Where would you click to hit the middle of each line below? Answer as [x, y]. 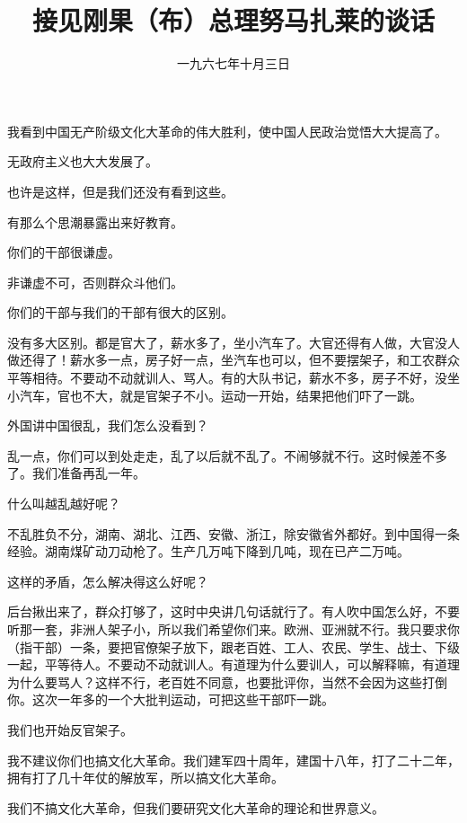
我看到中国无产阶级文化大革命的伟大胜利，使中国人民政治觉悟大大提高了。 [227, 131]
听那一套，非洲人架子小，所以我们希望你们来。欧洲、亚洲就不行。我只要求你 [233, 629]
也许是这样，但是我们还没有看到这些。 [120, 191]
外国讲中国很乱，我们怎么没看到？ [108, 425]
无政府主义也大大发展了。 [83, 161]
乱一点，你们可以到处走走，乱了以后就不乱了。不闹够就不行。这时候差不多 [227, 455]
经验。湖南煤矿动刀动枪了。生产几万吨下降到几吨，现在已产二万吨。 [208, 551]
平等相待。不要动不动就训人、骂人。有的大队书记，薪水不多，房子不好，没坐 [233, 378]
